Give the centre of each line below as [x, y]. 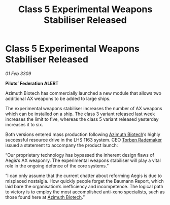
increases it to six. [24, 124]
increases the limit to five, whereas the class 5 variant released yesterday [82, 119]
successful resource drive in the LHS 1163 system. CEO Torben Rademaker [84, 140]
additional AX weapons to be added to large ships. [58, 98]
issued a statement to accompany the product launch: [62, 145]
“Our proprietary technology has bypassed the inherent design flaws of [80, 155]
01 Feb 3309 [18, 73]
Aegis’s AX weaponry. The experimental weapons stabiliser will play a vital [83, 160]
